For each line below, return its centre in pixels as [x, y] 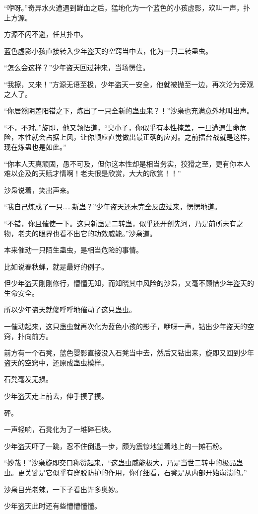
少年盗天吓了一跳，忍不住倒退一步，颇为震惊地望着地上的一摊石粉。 [115, 446]
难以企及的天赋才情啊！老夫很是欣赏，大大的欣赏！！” [93, 173]
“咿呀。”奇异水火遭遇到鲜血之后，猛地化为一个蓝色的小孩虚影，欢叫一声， [124, 7]
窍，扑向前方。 [28, 336]
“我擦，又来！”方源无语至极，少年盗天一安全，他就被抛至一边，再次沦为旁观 [129, 84]
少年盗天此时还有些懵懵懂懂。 [53, 506]
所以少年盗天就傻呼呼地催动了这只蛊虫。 [70, 309]
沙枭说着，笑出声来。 [39, 190]
